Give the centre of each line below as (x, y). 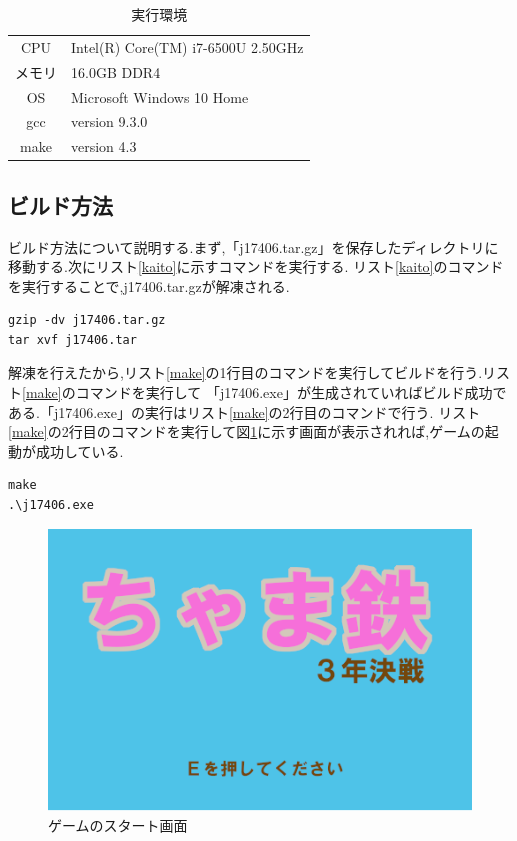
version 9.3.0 (109, 121)
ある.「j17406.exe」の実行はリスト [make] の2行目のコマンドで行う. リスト (244, 411)
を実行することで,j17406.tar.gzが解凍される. (149, 285)
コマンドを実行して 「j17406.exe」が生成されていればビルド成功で (291, 392)
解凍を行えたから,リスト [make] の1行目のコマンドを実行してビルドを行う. (245, 372)
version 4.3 (104, 146)
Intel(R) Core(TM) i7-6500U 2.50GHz (187, 46)
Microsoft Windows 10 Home (160, 96)
